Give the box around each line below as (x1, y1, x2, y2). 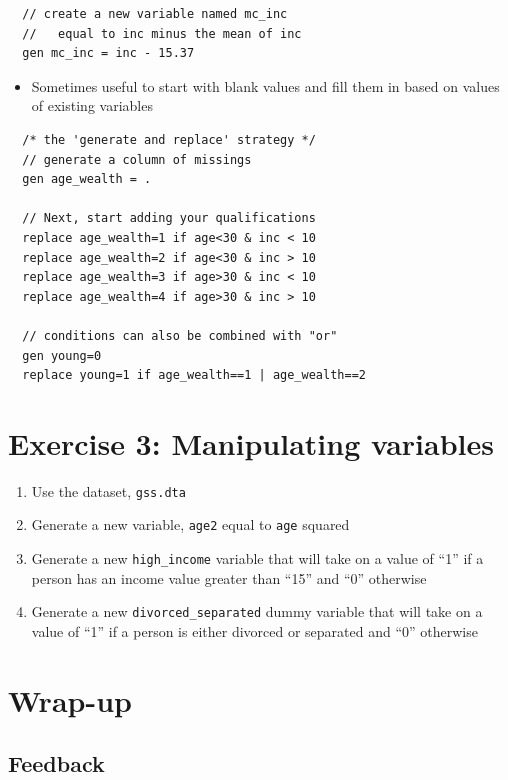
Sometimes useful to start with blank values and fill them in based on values (31, 75, 500, 96)
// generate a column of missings (22, 152, 252, 167)
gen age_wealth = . (22, 172, 152, 187)
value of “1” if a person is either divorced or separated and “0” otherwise (31, 621, 478, 642)
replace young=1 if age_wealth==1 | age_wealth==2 (22, 368, 366, 383)
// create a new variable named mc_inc (22, 7, 288, 21)
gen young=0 (22, 348, 102, 363)
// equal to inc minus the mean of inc (22, 26, 302, 41)
